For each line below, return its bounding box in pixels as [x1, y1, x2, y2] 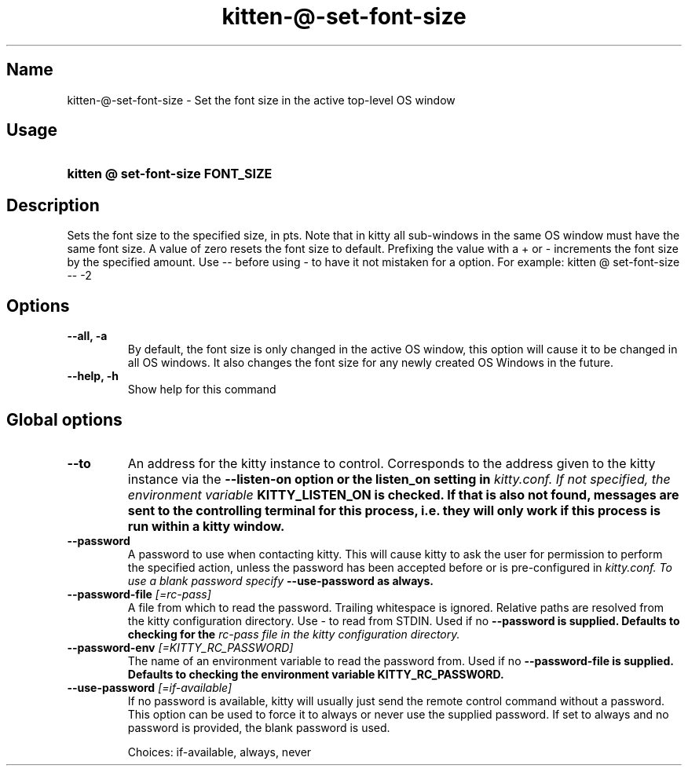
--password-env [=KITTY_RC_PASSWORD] [67, 640, 294, 654]
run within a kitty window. [127, 518, 285, 534]
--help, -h [67, 369, 119, 383]
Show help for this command [127, 382, 276, 397]
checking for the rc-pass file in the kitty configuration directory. [127, 627, 460, 641]
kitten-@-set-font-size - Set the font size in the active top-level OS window [67, 93, 456, 107]
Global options [6, 409, 123, 430]
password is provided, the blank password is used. [127, 720, 390, 734]
